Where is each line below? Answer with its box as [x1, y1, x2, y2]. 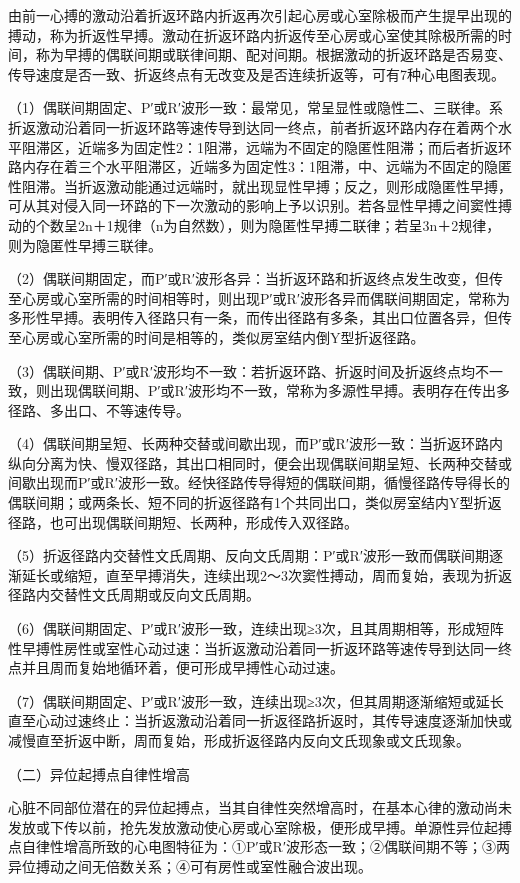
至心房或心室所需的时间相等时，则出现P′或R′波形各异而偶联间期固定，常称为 [8, 287, 510, 308]
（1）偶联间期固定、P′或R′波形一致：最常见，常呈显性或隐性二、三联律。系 [8, 97, 503, 118]
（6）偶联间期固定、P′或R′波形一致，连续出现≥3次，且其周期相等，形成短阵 [8, 618, 504, 639]
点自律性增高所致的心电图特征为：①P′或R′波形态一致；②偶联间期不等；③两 [8, 836, 510, 857]
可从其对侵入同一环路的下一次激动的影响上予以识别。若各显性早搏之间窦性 [8, 195, 498, 216]
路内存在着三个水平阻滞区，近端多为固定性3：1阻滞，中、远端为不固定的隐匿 [8, 156, 512, 177]
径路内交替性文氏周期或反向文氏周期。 [8, 584, 260, 605]
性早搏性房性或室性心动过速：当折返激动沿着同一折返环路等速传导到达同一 [8, 637, 498, 658]
